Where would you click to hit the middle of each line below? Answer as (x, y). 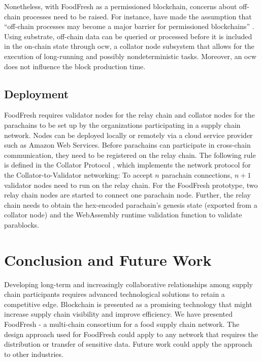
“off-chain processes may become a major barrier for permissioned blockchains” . (129, 26)
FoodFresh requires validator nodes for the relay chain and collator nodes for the (129, 115)
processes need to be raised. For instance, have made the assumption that (137, 16)
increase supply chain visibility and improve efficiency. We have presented (118, 314)
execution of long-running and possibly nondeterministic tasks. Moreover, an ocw (130, 56)
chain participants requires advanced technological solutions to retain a (114, 294)
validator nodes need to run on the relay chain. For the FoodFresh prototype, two (131, 185)
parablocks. (22, 224)
